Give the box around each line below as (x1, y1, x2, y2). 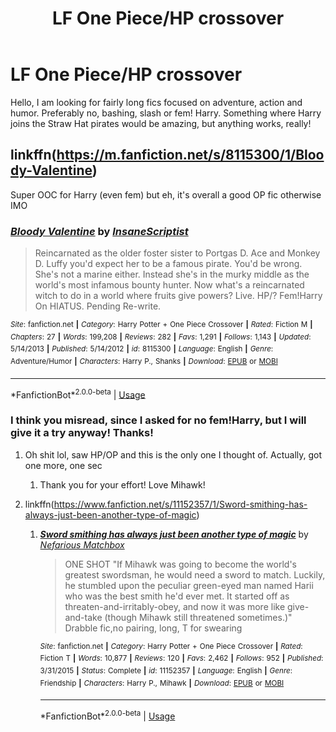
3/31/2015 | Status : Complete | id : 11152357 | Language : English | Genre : (39, 665, 293, 676)
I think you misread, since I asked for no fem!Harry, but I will (10, 413, 307, 427)
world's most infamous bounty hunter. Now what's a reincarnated (34, 279, 305, 291)
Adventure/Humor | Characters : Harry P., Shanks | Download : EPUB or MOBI (10, 357, 278, 367)
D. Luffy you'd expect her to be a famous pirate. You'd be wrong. (34, 258, 303, 270)
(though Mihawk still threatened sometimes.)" (104, 611, 293, 623)
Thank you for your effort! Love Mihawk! (39, 478, 206, 491)
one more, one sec (24, 459, 103, 471)
